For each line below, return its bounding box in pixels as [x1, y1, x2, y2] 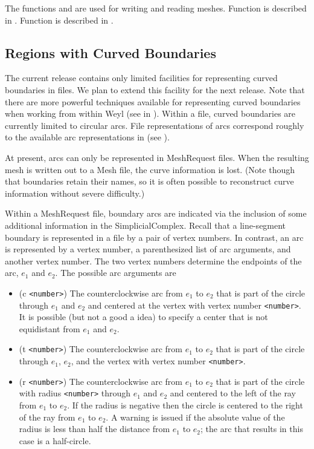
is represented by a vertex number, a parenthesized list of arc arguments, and [5, 243, 291, 255]
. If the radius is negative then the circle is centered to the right [67, 399, 303, 411]
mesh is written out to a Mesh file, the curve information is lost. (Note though [5, 163, 295, 175]
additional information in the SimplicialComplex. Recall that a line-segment [5, 218, 286, 231]
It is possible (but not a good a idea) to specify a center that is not [19, 310, 268, 323]
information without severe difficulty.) [5, 186, 145, 199]
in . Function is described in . [5, 13, 114, 26]
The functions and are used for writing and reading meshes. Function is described [5, 2, 307, 14]
